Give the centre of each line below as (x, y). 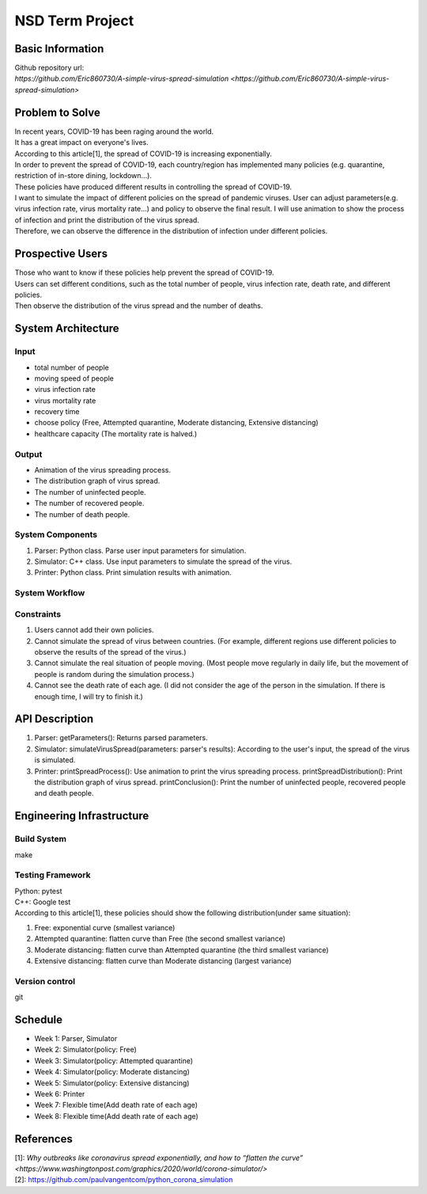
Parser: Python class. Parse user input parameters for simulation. (140, 550)
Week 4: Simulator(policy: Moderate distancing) (112, 1072)
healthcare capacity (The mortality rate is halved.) (116, 433)
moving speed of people (74, 378)
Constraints (38, 614)
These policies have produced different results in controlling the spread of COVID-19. (153, 187)
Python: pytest (38, 891)
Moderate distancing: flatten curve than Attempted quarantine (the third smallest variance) (181, 949)
